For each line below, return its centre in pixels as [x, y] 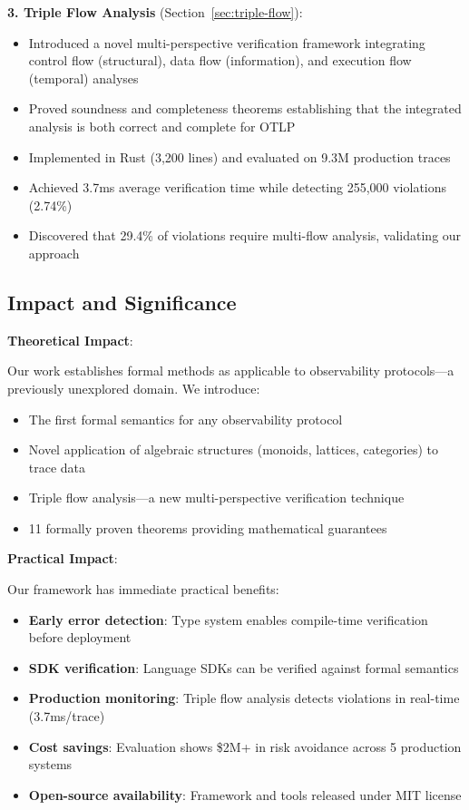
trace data [57, 467]
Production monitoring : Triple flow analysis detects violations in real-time [244, 698]
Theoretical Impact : [70, 340]
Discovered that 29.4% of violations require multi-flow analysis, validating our [245, 235]
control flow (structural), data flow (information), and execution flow [220, 60]
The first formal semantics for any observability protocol [186, 419]
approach [54, 253]
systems [50, 764]
